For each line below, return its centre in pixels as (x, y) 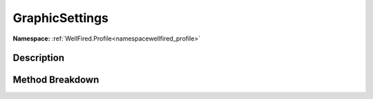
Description (39, 58)
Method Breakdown (56, 80)
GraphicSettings (61, 18)
